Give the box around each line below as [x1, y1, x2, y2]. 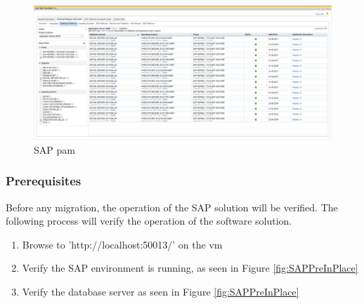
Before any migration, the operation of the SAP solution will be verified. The [6, 199, 338, 214]
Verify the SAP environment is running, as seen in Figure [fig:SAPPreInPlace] [22, 260, 358, 275]
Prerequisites [6, 172, 82, 190]
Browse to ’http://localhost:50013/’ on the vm [22, 237, 223, 251]
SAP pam [34, 142, 75, 157]
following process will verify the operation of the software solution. [6, 213, 292, 228]
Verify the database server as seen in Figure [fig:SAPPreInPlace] [22, 284, 299, 299]
